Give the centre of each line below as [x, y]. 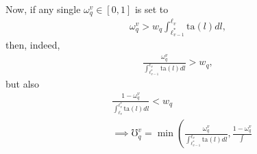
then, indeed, [33, 45]
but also [23, 83]
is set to [151, 9]
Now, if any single [43, 9]
